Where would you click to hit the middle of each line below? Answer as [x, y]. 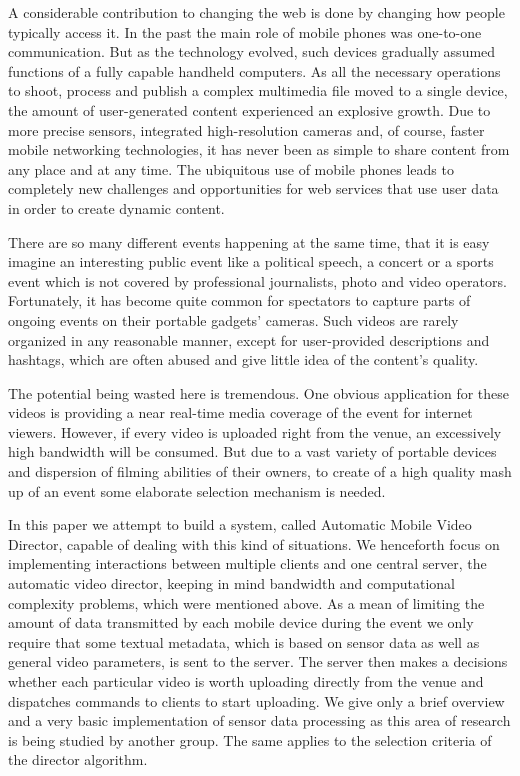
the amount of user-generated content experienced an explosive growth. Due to [249, 109]
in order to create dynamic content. [116, 207]
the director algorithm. [78, 759]
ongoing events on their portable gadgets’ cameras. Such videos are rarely [233, 319]
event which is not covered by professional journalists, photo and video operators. [257, 280]
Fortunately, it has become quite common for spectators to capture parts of [239, 300]
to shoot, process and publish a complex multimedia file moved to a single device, [258, 90]
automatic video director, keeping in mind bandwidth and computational [231, 583]
